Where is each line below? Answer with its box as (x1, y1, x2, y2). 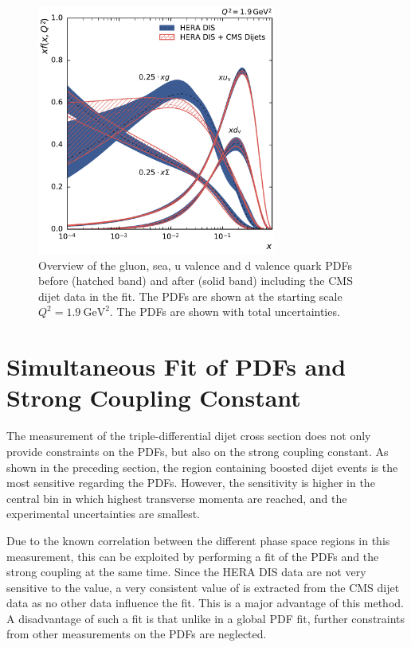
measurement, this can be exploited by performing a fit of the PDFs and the (6, 548, 379, 564)
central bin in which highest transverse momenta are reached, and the (6, 489, 347, 506)
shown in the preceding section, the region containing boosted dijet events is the (6, 458, 398, 475)
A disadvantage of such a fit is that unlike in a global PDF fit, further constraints (6, 610, 405, 626)
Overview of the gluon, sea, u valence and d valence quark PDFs (38, 256, 352, 273)
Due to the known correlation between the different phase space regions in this (6, 532, 390, 548)
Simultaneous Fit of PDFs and (6, 350, 346, 383)
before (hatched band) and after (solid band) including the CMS (38, 272, 353, 289)
